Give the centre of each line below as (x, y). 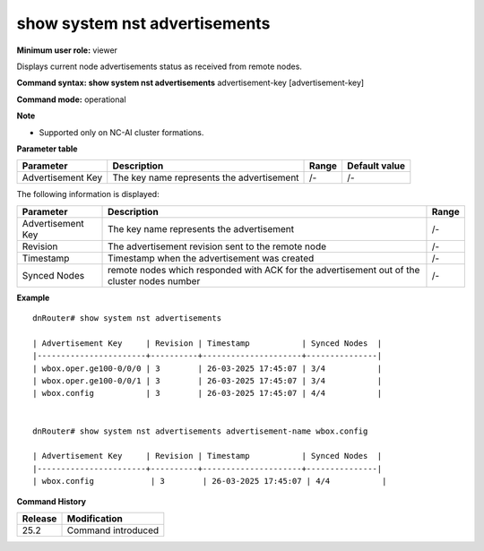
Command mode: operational (71, 99)
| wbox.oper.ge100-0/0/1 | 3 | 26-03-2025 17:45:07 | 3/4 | (207, 381)
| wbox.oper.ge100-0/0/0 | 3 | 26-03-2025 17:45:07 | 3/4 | (207, 368)
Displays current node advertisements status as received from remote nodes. (159, 66)
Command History (52, 501)
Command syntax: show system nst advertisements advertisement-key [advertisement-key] (190, 83)
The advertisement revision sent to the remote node (217, 246)
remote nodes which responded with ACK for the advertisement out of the (264, 270)
